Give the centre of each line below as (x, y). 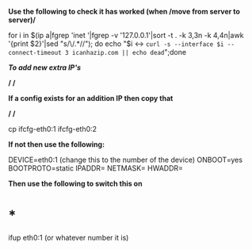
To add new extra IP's (45, 67)
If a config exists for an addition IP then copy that (91, 98)
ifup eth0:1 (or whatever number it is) (69, 237)
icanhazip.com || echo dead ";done (129, 52)
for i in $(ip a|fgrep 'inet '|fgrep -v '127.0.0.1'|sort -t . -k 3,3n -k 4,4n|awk (126, 35)
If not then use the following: (57, 144)
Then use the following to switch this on (75, 183)
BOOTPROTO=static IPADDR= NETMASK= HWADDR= (96, 168)
